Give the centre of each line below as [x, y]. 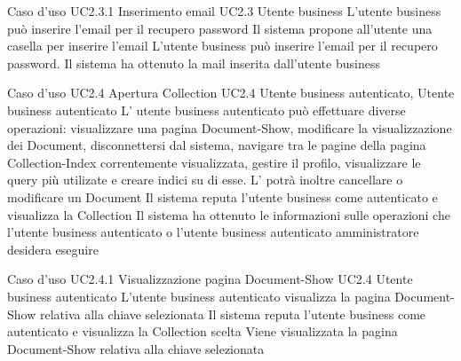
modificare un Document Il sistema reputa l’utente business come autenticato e [223, 196]
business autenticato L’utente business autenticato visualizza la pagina [199, 296]
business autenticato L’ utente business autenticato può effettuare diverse [207, 110]
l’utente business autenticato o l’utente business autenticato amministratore [213, 232]
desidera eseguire [53, 249]
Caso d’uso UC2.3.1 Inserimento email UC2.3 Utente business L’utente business [224, 11]
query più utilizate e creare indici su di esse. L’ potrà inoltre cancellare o [205, 180]
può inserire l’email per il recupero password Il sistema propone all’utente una [220, 28]
